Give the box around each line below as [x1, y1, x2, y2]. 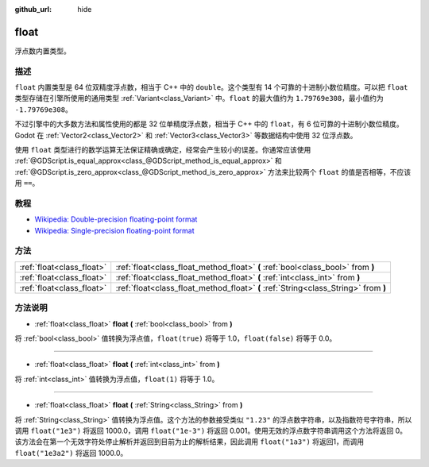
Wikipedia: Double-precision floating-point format [34, 214, 198, 224]
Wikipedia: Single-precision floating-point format [34, 226, 195, 235]
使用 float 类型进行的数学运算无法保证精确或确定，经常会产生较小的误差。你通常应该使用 [14, 145, 311, 154]
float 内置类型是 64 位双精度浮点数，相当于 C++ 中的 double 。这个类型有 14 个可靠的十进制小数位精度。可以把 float [14, 83, 408, 92]
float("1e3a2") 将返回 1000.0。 [14, 448, 128, 457]
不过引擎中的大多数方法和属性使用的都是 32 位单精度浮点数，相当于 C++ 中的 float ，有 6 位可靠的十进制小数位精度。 [14, 119, 404, 129]
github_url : [14, 5, 52, 14]
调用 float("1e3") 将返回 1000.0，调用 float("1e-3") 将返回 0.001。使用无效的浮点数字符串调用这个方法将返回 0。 [14, 426, 407, 435]
